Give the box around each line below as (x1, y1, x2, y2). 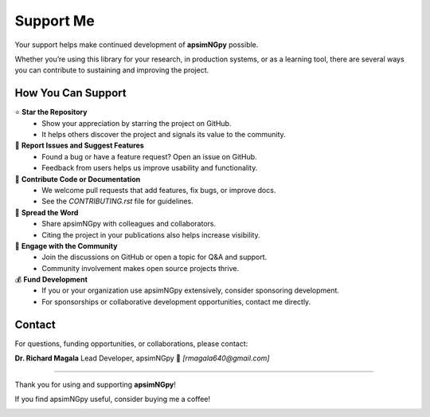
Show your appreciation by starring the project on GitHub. (41, 118, 232, 128)
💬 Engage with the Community (14, 241, 118, 250)
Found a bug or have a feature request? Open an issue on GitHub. (41, 151, 258, 161)
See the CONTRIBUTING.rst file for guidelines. (41, 196, 194, 207)
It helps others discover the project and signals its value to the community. (41, 130, 286, 140)
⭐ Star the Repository (14, 108, 88, 117)
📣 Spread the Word (14, 207, 79, 217)
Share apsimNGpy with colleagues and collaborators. (41, 219, 217, 229)
